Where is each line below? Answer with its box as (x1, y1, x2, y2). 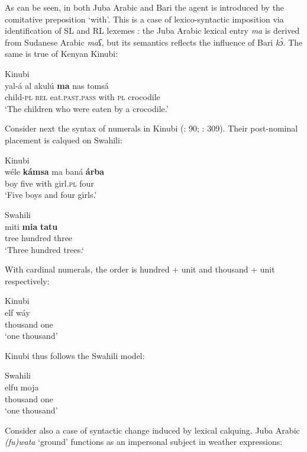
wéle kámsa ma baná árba (5, 165, 105, 178)
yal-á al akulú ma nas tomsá (5, 79, 109, 91)
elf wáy (5, 306, 30, 319)
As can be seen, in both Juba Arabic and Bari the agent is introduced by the (5, 1, 285, 13)
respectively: (5, 274, 50, 287)
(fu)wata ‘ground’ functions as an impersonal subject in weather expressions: (5, 435, 283, 448)
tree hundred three (5, 232, 73, 244)
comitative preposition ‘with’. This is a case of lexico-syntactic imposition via (5, 12, 284, 25)
